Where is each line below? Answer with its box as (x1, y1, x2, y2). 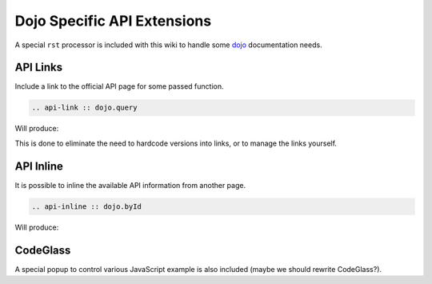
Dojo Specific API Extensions (14, 12, 212, 30)
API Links (14, 61, 63, 74)
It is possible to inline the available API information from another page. (14, 180, 246, 190)
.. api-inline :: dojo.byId (31, 202, 142, 211)
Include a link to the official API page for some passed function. (14, 82, 224, 91)
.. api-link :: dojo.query (31, 103, 138, 112)
